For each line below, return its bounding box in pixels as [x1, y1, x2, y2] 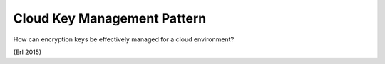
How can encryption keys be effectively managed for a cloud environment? [13, 35, 235, 44]
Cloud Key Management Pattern [13, 11, 207, 26]
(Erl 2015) [13, 48, 42, 56]
